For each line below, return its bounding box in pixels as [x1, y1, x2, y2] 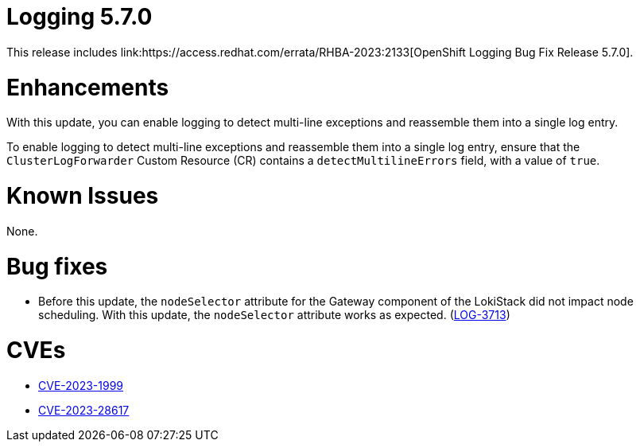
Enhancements [6, 73, 169, 101]
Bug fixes [6, 252, 108, 280]
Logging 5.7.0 [6, 3, 153, 30]
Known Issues [6, 182, 159, 209]
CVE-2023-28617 [38, 403, 130, 417]
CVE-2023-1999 [38, 378, 124, 392]
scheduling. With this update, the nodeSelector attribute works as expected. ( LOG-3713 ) [38, 308, 510, 322]
